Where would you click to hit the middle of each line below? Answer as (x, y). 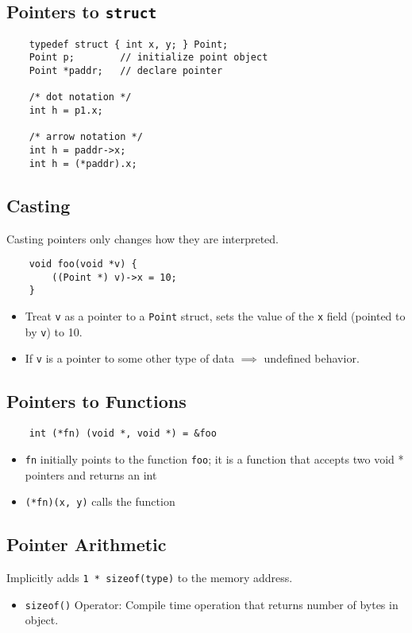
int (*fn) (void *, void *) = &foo (123, 434)
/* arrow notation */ (86, 137)
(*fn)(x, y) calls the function (100, 501)
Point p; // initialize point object (148, 58)
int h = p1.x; (66, 111)
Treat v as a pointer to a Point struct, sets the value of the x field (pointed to (215, 316)
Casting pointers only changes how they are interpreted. (142, 238)
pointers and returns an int (91, 474)
